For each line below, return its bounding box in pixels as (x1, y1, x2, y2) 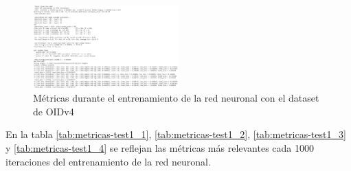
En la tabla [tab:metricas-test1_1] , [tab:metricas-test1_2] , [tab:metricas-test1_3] (5, 127, 346, 141)
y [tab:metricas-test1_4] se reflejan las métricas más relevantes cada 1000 (5, 141, 315, 155)
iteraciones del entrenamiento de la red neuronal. (5, 154, 211, 168)
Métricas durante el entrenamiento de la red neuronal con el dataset (33, 91, 319, 105)
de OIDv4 (33, 104, 74, 118)
